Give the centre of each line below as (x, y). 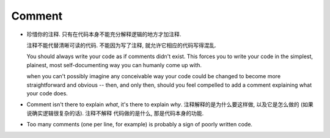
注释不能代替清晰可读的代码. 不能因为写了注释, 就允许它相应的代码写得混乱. (121, 45)
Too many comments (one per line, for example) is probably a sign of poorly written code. (140, 125)
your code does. (47, 93)
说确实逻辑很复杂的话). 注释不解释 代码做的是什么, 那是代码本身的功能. (115, 113)
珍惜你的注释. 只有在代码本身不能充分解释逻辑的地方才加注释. (104, 34)
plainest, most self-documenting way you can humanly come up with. (114, 65)
